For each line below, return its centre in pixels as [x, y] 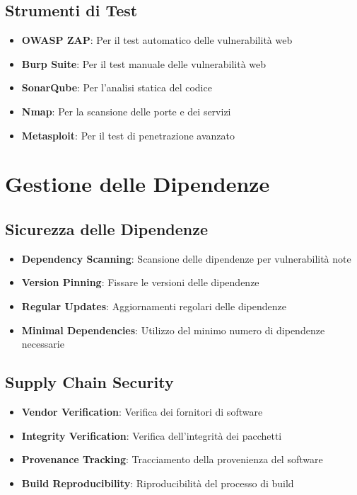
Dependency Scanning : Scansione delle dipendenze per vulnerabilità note [186, 258]
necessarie [43, 344]
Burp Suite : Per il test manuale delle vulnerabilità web [144, 63]
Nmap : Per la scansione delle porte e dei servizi [126, 111]
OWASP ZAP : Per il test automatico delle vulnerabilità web [157, 40]
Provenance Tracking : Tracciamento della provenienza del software [172, 459]
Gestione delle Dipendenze [137, 184]
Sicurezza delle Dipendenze [107, 228]
